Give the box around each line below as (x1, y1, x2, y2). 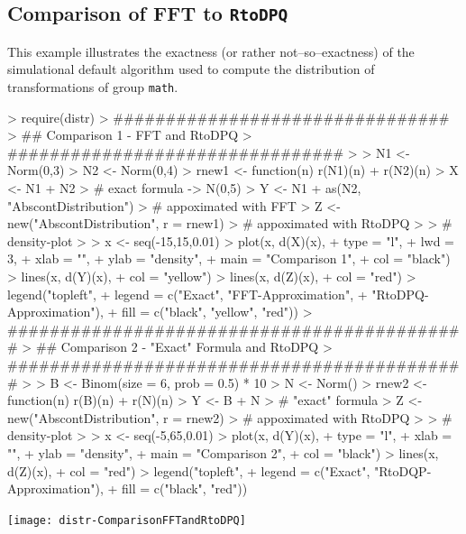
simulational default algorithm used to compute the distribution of (7, 60, 375, 78)
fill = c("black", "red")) (122, 479, 248, 498)
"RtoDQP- (373, 461, 432, 480)
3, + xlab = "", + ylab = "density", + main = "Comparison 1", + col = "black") (7, 249, 451, 268)
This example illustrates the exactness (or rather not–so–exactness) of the (7, 41, 415, 60)
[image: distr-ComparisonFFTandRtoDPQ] (7, 513, 246, 527)
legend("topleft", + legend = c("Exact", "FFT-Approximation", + (7, 284, 368, 303)
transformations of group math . (7, 77, 178, 96)
